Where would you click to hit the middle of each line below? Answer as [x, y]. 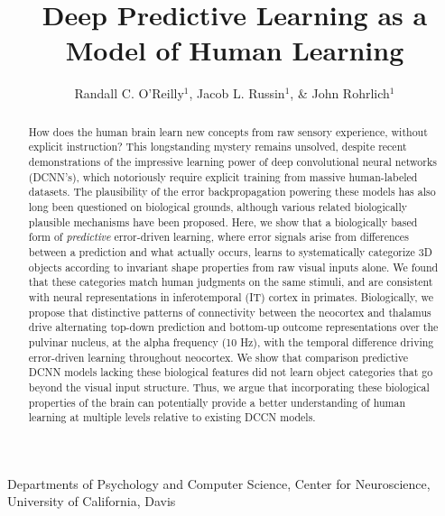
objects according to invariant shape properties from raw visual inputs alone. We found [233, 267]
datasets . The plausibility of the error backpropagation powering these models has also [232, 192]
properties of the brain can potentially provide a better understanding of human [217, 402]
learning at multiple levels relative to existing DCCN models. [172, 417]
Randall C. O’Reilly [129, 93]
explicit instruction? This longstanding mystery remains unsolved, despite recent [218, 147]
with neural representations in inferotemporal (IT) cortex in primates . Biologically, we [231, 296]
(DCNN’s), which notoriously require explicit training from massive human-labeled [223, 176]
